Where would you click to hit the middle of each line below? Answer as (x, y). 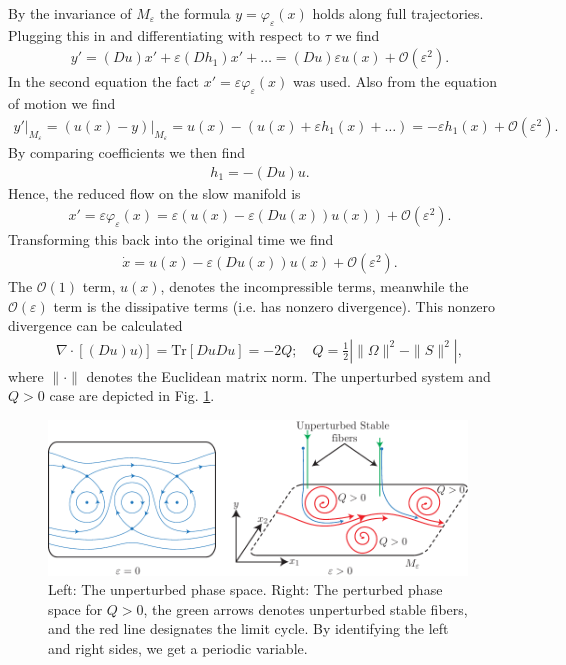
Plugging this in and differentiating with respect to (164, 34)
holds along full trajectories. (398, 13)
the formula (195, 13)
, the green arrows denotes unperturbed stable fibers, (305, 608)
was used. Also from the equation (394, 81)
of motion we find (62, 103)
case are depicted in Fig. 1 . (132, 395)
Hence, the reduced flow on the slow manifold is (154, 192)
